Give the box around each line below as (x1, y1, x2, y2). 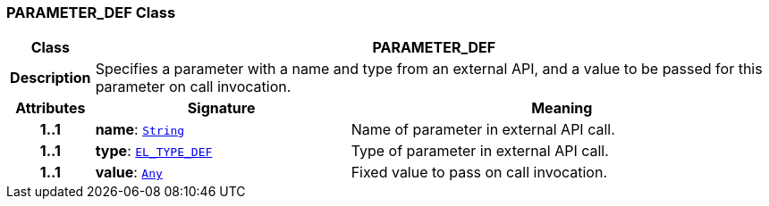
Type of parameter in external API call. (351, 142, 609, 161)
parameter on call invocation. (95, 78, 292, 96)
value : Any (95, 163, 163, 182)
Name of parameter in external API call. (351, 120, 615, 139)
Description (10, 69, 91, 87)
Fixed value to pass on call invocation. (351, 163, 608, 182)
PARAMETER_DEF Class (6, 4, 176, 21)
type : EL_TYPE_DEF (95, 142, 213, 161)
